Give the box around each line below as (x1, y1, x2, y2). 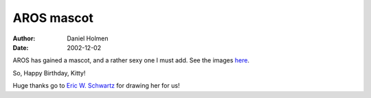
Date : (12, 43, 29, 51)
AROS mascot (12, 10, 94, 25)
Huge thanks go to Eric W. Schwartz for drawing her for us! (12, 82, 180, 90)
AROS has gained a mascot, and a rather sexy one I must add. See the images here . (12, 56, 250, 64)
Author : (12, 34, 36, 42)
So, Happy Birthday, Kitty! (12, 69, 86, 77)
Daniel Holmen (67, 34, 109, 42)
